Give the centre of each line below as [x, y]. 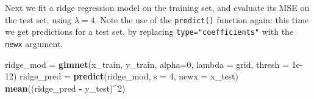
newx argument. [34, 43]
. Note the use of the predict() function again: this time [202, 19]
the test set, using [38, 19]
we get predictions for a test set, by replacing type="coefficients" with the [149, 31]
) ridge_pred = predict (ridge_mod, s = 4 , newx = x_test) [126, 76]
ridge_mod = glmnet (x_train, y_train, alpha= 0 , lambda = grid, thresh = [147, 64]
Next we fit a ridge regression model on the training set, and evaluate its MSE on [157, 7]
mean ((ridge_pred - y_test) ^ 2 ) [65, 88]
